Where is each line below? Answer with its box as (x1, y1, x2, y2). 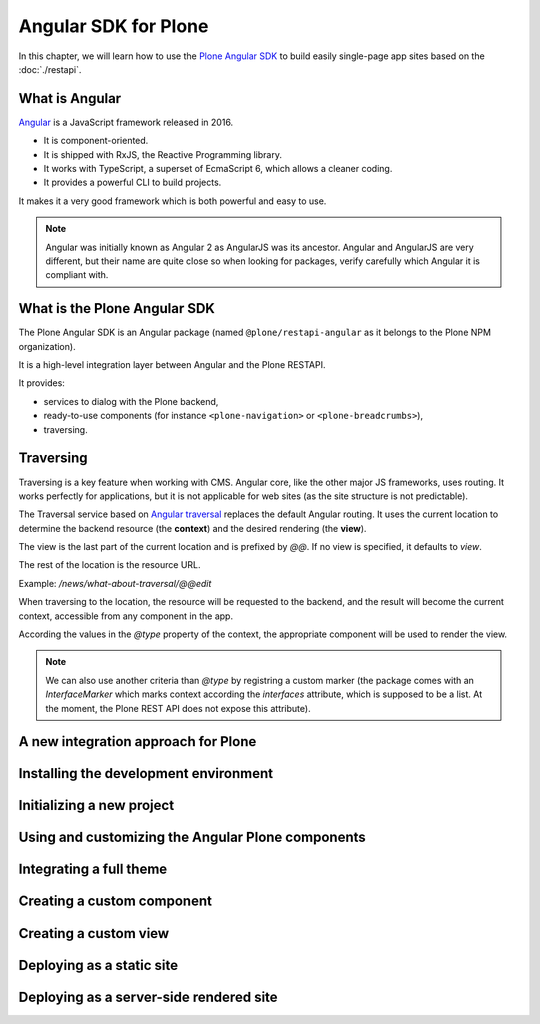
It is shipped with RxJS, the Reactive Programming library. (43, 148, 282, 160)
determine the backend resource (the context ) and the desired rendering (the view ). (18, 522, 367, 534)
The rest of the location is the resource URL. (18, 559, 201, 571)
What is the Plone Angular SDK (18, 300, 215, 317)
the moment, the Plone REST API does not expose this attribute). (45, 702, 311, 714)
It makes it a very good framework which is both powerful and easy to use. (18, 195, 327, 207)
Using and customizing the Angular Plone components (18, 829, 367, 846)
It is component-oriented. (43, 135, 149, 147)
